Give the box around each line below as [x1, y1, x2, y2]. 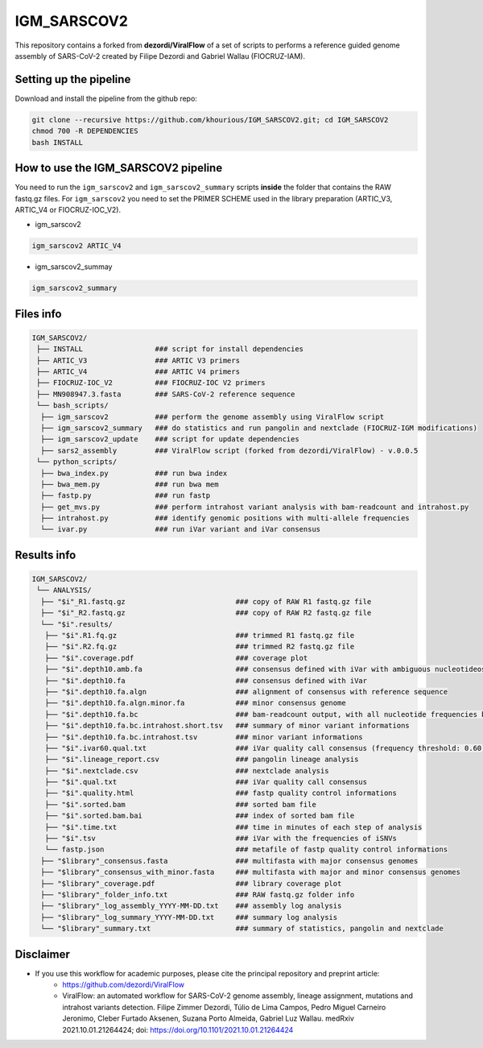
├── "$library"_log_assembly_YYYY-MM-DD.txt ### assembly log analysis [40, 901, 342, 910]
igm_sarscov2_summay [35, 262, 113, 271]
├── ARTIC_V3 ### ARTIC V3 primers [36, 355, 241, 365]
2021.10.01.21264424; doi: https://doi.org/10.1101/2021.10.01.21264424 [62, 1025, 294, 1034]
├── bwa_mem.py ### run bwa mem [40, 479, 219, 489]
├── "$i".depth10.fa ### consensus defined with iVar [44, 676, 368, 685]
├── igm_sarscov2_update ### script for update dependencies [40, 435, 299, 444]
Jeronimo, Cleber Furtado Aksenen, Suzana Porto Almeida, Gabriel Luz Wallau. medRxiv [62, 1013, 354, 1023]
